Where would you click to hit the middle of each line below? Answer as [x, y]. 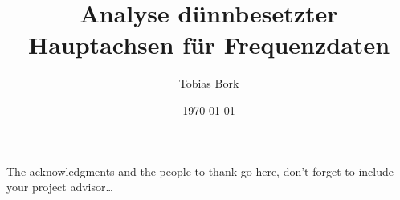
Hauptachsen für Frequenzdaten [209, 45]
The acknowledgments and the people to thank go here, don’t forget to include [200, 171]
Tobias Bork [209, 83]
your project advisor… [60, 187]
